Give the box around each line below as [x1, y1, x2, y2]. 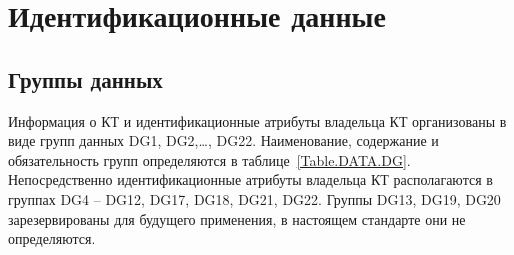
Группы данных [8, 63, 163, 94]
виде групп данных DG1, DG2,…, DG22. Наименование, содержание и [8, 130, 439, 151]
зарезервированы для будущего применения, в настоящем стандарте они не [8, 208, 466, 229]
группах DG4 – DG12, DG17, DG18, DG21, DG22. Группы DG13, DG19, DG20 [8, 188, 501, 209]
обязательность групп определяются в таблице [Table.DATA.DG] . [8, 149, 411, 170]
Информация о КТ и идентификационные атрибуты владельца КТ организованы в [8, 110, 507, 131]
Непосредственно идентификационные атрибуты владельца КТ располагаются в [8, 169, 493, 190]
